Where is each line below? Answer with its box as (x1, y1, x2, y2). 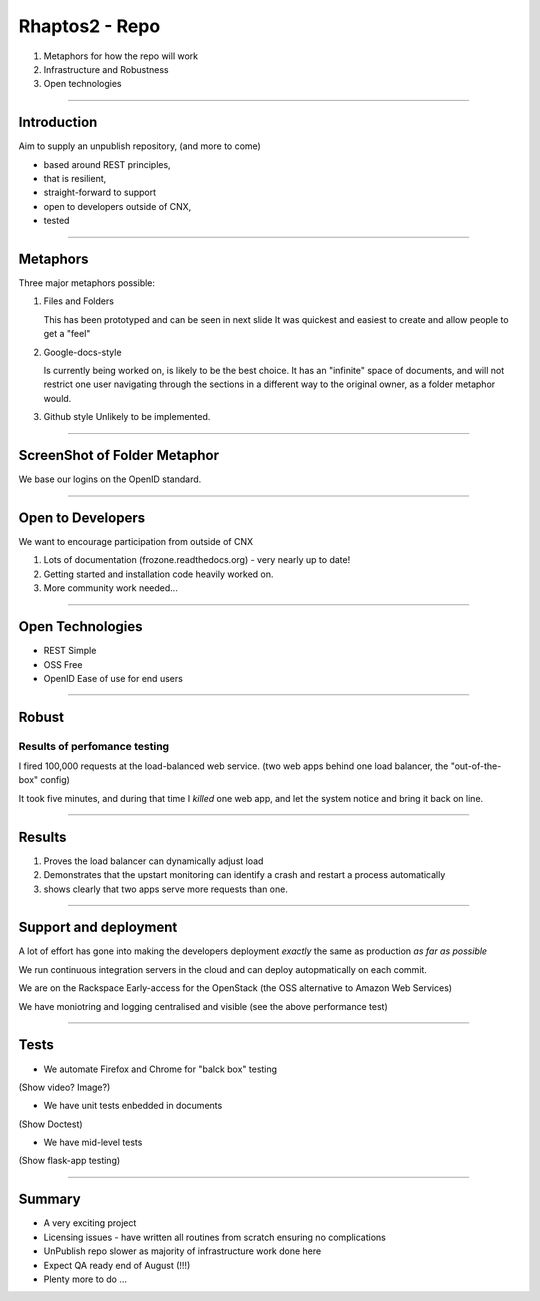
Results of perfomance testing (18, 739, 170, 753)
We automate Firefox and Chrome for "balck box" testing (43, 1063, 278, 1075)
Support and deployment (18, 919, 178, 936)
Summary (18, 1191, 81, 1208)
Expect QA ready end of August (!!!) (43, 1259, 191, 1271)
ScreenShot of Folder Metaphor (18, 447, 220, 464)
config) (40, 774, 70, 786)
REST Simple (43, 645, 97, 657)
